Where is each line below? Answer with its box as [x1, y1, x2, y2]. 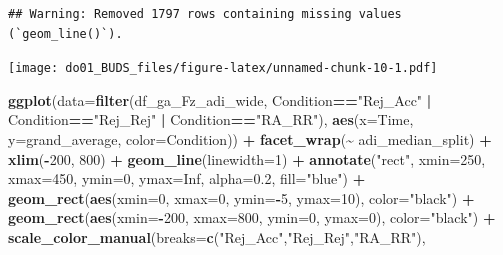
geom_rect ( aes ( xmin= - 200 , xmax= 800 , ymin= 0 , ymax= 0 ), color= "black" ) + [8, 207, 496, 228]
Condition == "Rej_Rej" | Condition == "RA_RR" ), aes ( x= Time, [8, 109, 414, 130]
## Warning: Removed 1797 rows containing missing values [8, 7, 402, 21]
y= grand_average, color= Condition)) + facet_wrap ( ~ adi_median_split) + [8, 129, 492, 150]
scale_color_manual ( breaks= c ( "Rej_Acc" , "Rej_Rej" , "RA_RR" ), [8, 227, 426, 247]
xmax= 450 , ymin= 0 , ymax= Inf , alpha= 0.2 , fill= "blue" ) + [8, 168, 366, 189]
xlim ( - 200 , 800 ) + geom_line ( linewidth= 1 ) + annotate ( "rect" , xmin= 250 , [8, 148, 486, 169]
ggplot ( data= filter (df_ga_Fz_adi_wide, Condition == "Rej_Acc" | [8, 89, 432, 110]
